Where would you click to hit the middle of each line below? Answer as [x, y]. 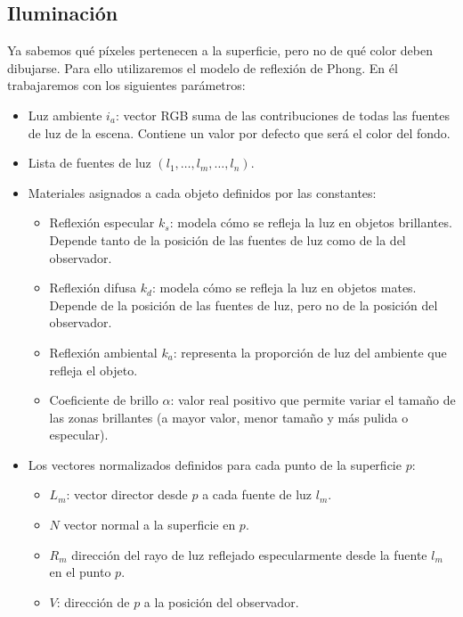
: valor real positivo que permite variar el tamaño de [313, 400]
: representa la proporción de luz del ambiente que [310, 352]
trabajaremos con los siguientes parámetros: [126, 85]
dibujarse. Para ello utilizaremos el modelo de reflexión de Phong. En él [203, 67]
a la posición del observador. [221, 601]
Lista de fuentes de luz [89, 163]
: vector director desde [127, 494]
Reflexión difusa [93, 288]
